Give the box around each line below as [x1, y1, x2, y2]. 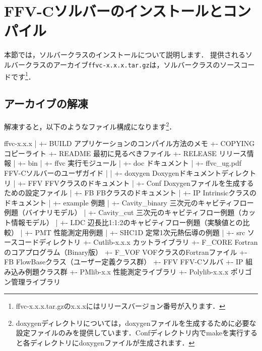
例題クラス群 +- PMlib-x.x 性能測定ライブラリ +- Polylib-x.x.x [25, 266, 229, 276]
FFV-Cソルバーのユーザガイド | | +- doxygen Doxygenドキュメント [4, 168, 222, 178]
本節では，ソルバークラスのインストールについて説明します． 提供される [4, 49, 246, 60]
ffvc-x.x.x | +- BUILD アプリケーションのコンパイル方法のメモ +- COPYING [4, 138, 255, 149]
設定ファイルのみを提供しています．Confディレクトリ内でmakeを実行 [16, 327, 243, 338]
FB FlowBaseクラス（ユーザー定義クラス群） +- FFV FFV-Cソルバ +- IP [4, 256, 243, 267]
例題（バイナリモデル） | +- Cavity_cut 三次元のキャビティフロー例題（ [4, 207, 242, 218]
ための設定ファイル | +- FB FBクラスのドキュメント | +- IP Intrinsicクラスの [4, 187, 257, 198]
